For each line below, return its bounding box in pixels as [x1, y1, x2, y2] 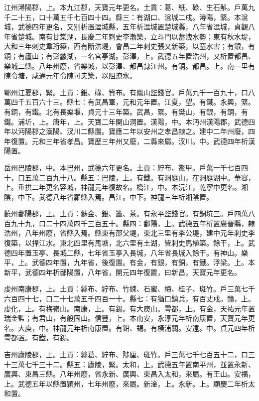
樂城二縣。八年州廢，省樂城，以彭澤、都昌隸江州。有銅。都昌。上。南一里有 [4, 60, 255, 71]
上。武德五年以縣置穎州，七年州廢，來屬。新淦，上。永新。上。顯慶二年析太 [4, 378, 255, 389]
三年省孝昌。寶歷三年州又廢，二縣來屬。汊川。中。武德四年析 [45, 135, 248, 146]
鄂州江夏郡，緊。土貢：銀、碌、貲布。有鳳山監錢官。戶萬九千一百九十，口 [4, 87, 248, 97]
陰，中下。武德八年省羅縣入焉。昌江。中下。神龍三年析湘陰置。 [4, 191, 213, 202]
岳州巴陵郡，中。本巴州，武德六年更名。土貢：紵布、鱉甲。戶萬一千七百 [4, 162, 241, 172]
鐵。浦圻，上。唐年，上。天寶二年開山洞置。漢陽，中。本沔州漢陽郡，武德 [4, 116, 248, 127]
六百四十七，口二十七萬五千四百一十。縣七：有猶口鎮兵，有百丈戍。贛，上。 [4, 293, 255, 304]
